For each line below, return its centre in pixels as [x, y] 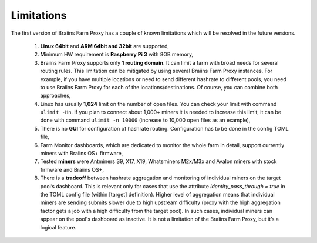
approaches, [55, 96]
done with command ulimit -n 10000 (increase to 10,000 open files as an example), [145, 120]
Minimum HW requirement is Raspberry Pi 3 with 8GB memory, [117, 54]
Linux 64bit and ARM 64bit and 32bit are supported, [105, 46]
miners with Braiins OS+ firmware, [82, 154]
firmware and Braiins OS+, [72, 169]
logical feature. [58, 227]
